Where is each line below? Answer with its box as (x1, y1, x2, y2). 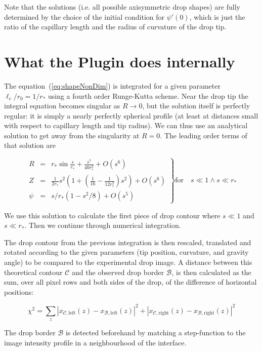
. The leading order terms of (160, 130, 247, 140)
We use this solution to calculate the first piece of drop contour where (4, 210, 221, 220)
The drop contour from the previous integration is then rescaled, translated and (4, 237, 251, 247)
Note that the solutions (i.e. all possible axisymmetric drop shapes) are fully (4, 2, 240, 12)
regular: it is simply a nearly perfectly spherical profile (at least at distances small (4, 110, 258, 121)
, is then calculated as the (171, 266, 251, 277)
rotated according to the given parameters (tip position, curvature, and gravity (4, 247, 249, 257)
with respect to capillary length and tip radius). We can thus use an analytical (4, 120, 248, 131)
